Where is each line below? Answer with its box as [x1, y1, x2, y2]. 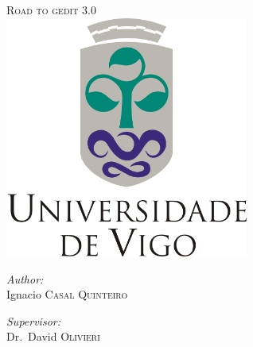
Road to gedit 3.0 [6, 2, 96, 17]
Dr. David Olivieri [6, 328, 100, 345]
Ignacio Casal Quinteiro [6, 286, 128, 303]
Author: [6, 270, 44, 287]
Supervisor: [6, 312, 60, 329]
